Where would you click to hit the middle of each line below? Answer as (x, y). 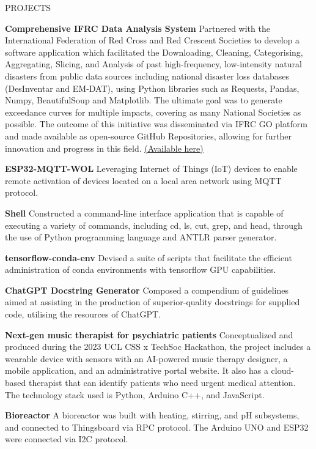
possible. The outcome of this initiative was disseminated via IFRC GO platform (156, 124)
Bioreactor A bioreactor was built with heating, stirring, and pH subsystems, (152, 415)
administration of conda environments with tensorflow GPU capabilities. (141, 269)
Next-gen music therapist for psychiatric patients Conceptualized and (149, 334)
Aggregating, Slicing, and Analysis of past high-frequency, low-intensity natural (153, 64)
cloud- (282, 370)
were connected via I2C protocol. (67, 439)
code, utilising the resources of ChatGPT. (83, 314)
